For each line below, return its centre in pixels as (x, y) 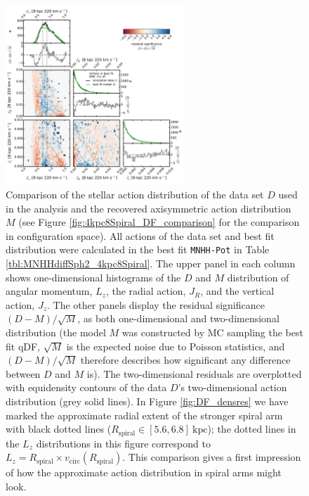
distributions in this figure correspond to (123, 443)
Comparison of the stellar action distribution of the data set (135, 194)
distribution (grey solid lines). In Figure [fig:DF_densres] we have (147, 401)
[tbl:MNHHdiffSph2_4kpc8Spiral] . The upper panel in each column (151, 263)
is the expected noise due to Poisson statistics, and (176, 346)
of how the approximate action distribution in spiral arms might (144, 472)
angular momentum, (49, 291)
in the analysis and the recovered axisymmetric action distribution (149, 208)
